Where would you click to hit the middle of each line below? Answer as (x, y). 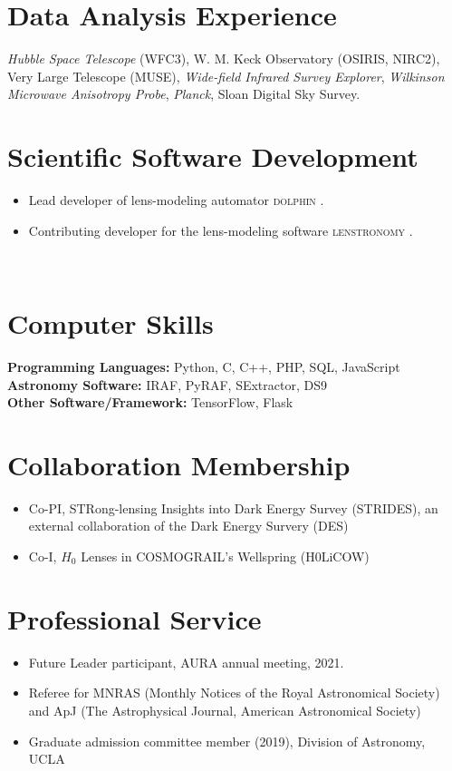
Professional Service (135, 618)
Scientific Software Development (213, 156)
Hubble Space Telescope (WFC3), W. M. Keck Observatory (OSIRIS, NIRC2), (224, 59)
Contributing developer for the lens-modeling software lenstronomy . (221, 230)
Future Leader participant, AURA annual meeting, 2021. (186, 662)
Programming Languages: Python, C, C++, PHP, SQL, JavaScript (204, 366)
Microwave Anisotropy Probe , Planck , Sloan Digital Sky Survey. (184, 94)
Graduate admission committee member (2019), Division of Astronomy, (227, 741)
